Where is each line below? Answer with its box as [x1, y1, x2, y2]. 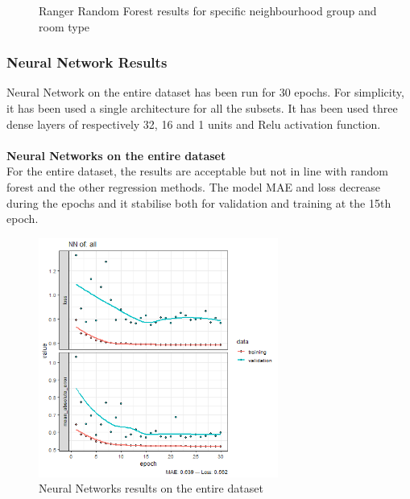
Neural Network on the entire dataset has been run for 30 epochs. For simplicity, [6, 84, 404, 101]
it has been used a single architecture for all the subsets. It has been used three [6, 100, 398, 116]
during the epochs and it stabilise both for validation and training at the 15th [6, 194, 391, 211]
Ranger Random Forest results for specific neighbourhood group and [39, 2, 377, 19]
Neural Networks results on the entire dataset [39, 480, 263, 497]
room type [39, 18, 90, 35]
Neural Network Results [6, 52, 168, 72]
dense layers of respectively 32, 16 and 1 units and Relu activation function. [6, 115, 381, 132]
